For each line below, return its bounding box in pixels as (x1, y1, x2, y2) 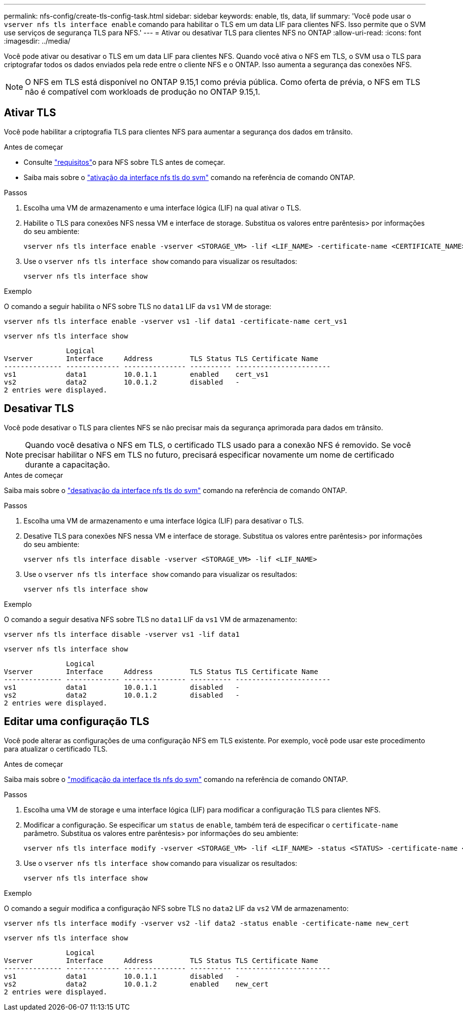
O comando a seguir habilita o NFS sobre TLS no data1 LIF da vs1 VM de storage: (4, 302, 272, 311)
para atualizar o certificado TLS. (4, 744, 108, 753)
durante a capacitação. (25, 459, 110, 469)
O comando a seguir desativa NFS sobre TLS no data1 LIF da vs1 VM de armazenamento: (4, 615, 297, 624)
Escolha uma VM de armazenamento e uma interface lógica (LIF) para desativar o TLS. (24, 516, 304, 525)
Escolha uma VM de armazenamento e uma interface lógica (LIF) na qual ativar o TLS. (24, 203, 301, 212)
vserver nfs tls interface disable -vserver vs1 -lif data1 (4, 630, 240, 638)
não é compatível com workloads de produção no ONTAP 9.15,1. (25, 87, 260, 97)
